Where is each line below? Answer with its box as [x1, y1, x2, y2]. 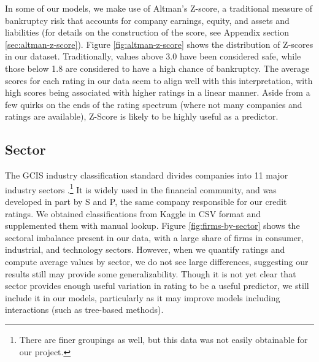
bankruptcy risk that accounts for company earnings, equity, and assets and [5, 13, 290, 26]
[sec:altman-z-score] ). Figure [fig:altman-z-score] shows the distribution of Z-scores [5, 37, 313, 50]
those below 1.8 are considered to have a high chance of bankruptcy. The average [5, 61, 310, 74]
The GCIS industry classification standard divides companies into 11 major [5, 169, 288, 182]
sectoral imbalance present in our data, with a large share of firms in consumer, [5, 231, 304, 244]
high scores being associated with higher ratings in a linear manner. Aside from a [5, 86, 310, 99]
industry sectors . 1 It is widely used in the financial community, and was [5, 181, 277, 196]
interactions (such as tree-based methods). [5, 303, 164, 316]
